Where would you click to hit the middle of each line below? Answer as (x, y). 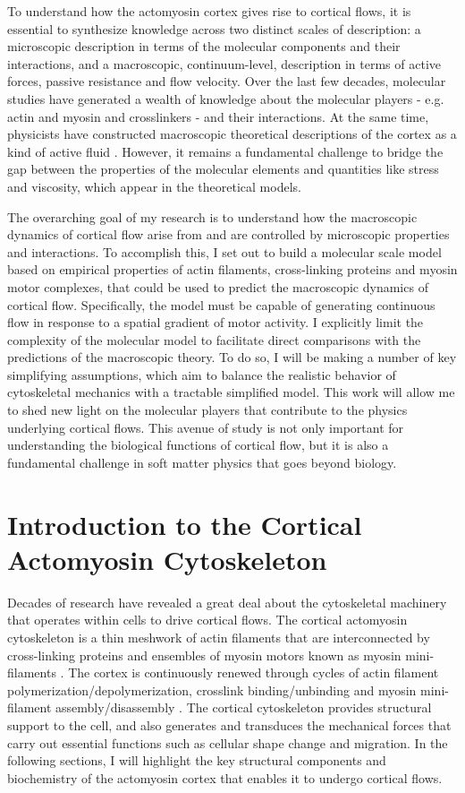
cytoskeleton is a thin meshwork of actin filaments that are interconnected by (219, 637)
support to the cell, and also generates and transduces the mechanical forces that (229, 724)
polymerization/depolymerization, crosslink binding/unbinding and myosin (212, 690)
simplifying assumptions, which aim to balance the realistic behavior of (202, 374)
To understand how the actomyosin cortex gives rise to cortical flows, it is (209, 11)
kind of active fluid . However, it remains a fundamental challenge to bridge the (225, 151)
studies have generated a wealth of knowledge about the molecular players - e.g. (226, 98)
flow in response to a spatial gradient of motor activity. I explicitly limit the (216, 322)
